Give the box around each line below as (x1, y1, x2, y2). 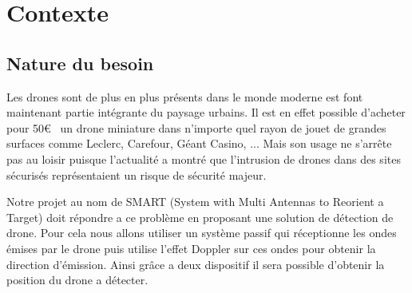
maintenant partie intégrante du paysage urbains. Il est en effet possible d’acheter (6, 104, 406, 121)
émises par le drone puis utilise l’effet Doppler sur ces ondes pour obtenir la (6, 240, 376, 256)
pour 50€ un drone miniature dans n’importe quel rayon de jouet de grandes (6, 119, 386, 136)
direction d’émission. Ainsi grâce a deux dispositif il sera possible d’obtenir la (6, 255, 385, 272)
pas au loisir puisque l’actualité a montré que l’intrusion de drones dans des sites (6, 150, 401, 167)
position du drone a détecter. (6, 271, 149, 288)
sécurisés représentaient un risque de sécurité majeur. (6, 166, 267, 183)
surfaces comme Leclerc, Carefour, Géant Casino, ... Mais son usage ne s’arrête (6, 135, 392, 152)
